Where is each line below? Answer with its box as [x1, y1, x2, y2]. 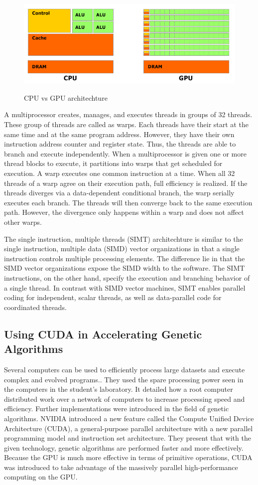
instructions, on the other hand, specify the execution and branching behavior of [4, 272, 250, 283]
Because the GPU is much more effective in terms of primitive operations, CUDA [4, 452, 253, 463]
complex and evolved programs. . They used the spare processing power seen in [4, 374, 244, 384]
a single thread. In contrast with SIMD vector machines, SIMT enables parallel [4, 282, 246, 293]
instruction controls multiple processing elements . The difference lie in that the [4, 253, 245, 263]
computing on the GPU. [4, 472, 78, 482]
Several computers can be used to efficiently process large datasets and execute [4, 364, 245, 374]
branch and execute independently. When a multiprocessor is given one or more [4, 148, 247, 159]
